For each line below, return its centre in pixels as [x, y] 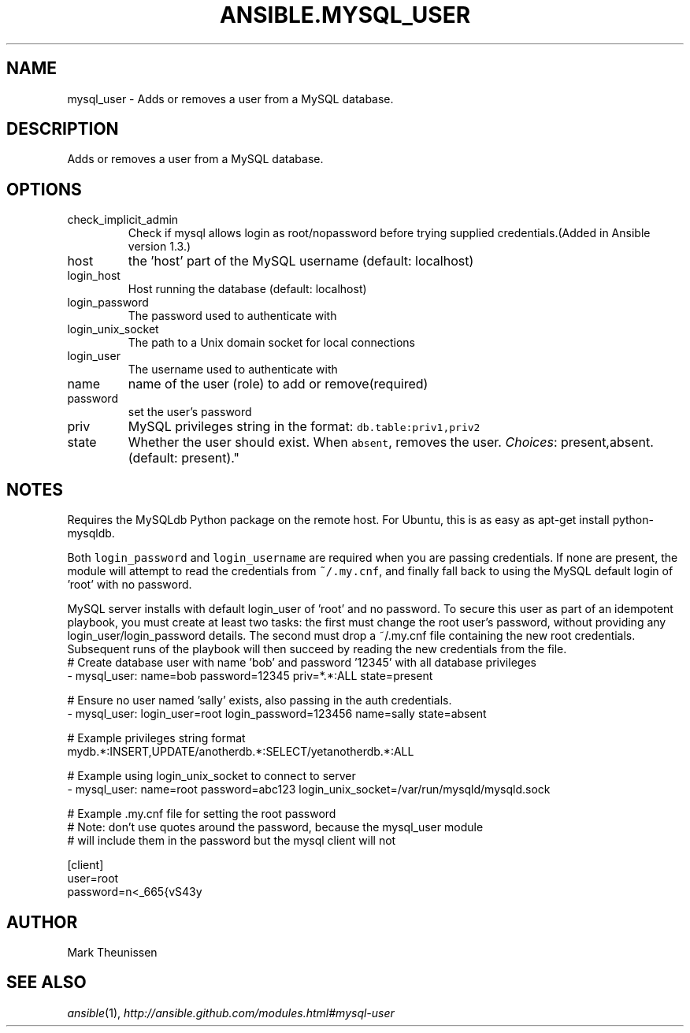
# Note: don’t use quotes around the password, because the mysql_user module [275, 827]
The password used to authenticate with [232, 316]
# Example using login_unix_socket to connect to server [211, 776]
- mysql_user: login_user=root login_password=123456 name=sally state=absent [277, 714]
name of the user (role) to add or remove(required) [278, 384]
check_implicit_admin [123, 220]
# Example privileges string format [156, 738]
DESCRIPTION [63, 129]
